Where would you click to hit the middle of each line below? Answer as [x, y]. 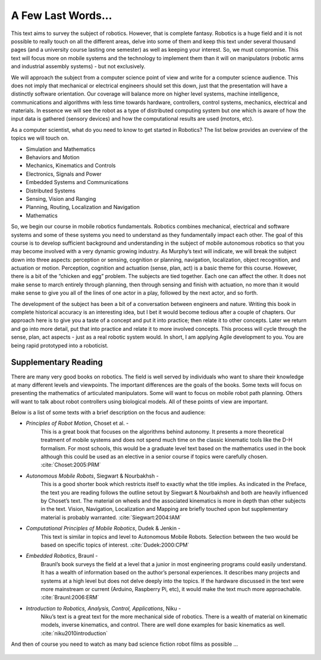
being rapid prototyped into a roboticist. [60, 345]
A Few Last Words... [62, 15]
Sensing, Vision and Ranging [61, 198]
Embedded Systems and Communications [77, 182]
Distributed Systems [51, 191]
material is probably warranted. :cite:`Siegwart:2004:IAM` [111, 517]
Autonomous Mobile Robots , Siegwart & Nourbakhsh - [92, 476]
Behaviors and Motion [53, 157]
